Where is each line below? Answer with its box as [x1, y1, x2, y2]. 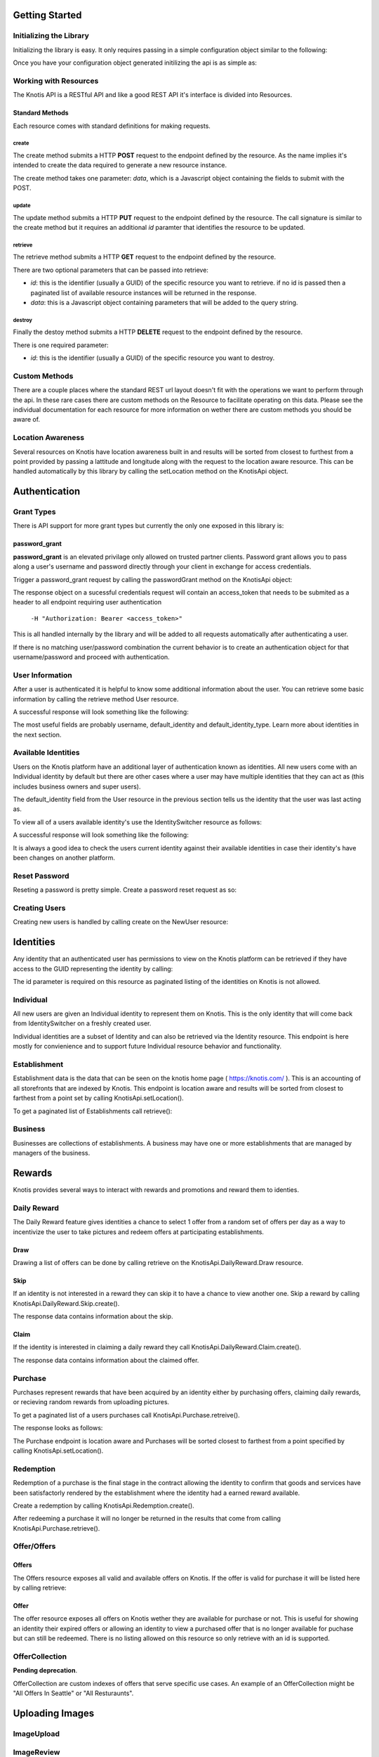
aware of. [13, 415, 41, 424]
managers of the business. [13, 1149, 91, 1158]
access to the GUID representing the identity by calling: [13, 964, 173, 973]
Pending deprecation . [13, 1666, 77, 1675]
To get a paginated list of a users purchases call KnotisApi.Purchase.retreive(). [13, 1411, 240, 1419]
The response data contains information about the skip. [13, 1312, 173, 1321]
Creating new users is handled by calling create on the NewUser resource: [13, 918, 228, 926]
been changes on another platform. [13, 853, 115, 862]
